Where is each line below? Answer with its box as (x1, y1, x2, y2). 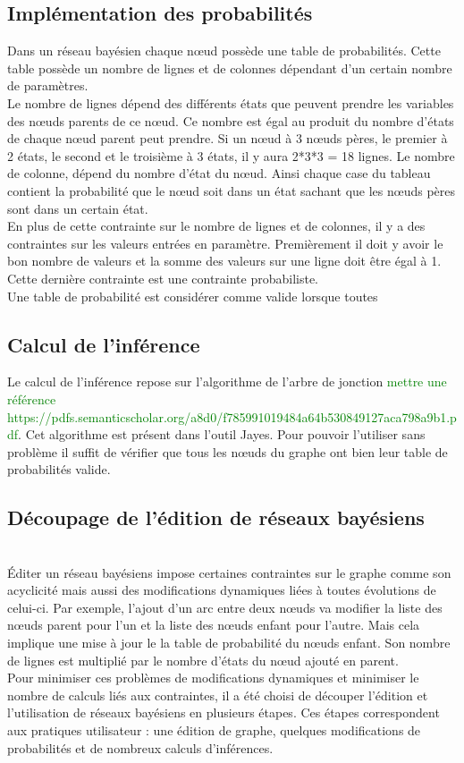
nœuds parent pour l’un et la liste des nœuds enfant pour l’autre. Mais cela (7, 615, 420, 634)
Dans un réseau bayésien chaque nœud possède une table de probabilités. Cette (7, 41, 441, 60)
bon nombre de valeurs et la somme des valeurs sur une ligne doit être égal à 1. (7, 251, 442, 270)
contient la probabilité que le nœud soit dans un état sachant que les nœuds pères (7, 181, 456, 199)
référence (7, 389, 56, 408)
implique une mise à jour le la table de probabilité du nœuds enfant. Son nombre (7, 633, 451, 652)
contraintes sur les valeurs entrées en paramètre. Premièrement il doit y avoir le (7, 233, 443, 252)
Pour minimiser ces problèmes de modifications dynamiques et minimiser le (7, 668, 419, 687)
